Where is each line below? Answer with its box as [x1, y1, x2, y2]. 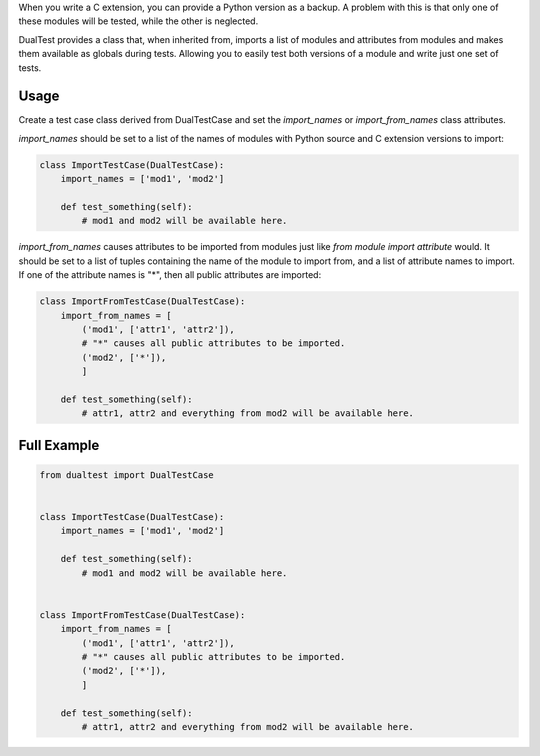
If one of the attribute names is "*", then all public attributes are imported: [18, 269, 322, 281]
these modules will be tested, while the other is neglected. [18, 15, 259, 27]
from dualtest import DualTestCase [39, 469, 214, 480]
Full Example [18, 436, 100, 454]
